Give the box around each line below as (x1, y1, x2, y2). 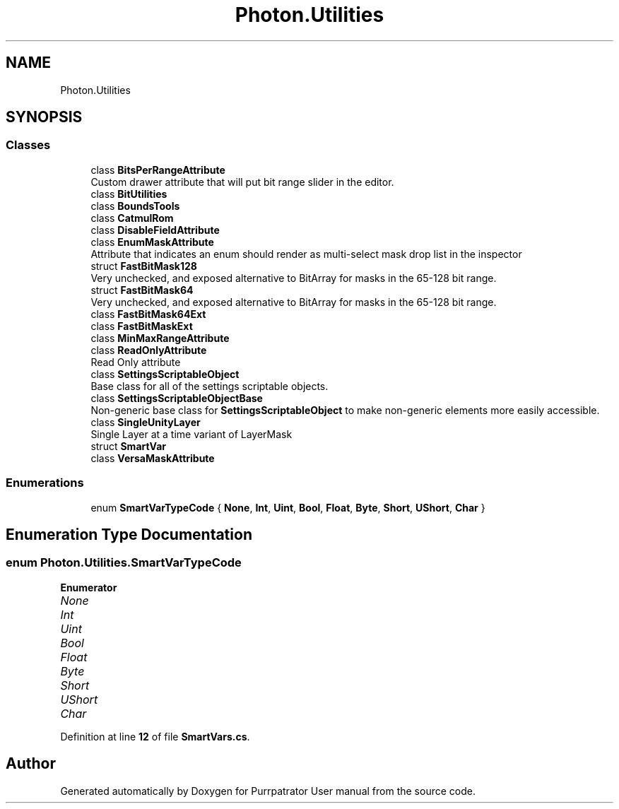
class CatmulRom (90, 211, 174, 224)
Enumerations (6, 476, 84, 490)
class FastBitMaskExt (90, 319, 193, 332)
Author (6, 755, 56, 773)
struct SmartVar (90, 439, 167, 452)
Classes (6, 138, 51, 153)
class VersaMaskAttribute (90, 451, 215, 464)
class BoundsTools (90, 199, 180, 212)
